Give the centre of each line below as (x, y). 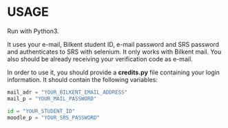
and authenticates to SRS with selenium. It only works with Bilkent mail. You (114, 52)
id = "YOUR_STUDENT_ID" (41, 111)
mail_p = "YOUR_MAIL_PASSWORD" (52, 98)
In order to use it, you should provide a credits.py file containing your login (114, 72)
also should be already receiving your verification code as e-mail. (100, 58)
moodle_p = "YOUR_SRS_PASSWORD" (53, 118)
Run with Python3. (33, 31)
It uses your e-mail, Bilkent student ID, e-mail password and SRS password (113, 44)
